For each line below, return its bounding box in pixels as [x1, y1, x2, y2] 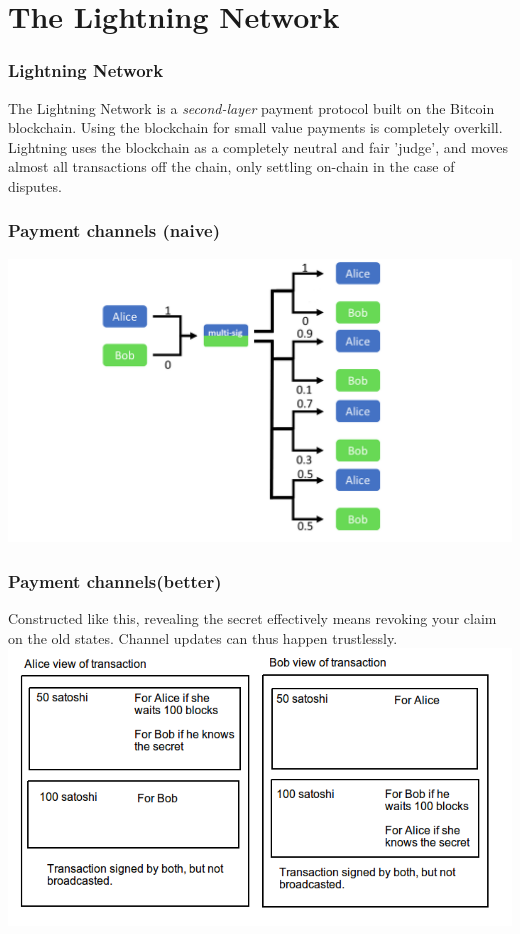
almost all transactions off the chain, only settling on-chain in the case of [8, 156, 455, 177]
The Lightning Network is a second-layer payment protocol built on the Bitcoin [8, 97, 495, 118]
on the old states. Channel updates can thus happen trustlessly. [8, 627, 398, 648]
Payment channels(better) [8, 568, 222, 593]
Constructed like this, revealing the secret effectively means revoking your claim [8, 608, 497, 629]
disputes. [8, 175, 62, 196]
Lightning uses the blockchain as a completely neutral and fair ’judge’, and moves [8, 136, 508, 157]
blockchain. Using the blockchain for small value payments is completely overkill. [8, 117, 503, 138]
